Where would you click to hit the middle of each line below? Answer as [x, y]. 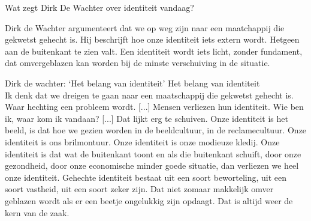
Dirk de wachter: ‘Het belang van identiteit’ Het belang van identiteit [132, 83]
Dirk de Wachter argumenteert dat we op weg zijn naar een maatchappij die [145, 27]
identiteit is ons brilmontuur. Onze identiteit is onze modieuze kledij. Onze [142, 141]
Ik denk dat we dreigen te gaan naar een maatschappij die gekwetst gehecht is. [149, 95]
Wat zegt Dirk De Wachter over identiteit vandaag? [99, 7]
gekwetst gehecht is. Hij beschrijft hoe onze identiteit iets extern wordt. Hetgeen [152, 39]
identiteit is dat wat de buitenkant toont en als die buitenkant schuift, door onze [153, 153]
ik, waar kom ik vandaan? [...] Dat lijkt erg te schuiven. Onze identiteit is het [147, 118]
